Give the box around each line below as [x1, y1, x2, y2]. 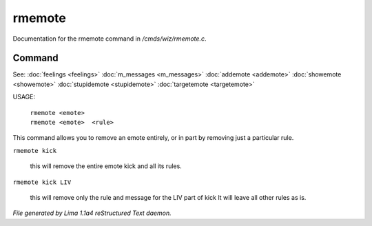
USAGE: [12, 93, 36, 101]
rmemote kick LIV [12, 178, 72, 186]
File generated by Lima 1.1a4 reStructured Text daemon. [12, 209, 172, 217]
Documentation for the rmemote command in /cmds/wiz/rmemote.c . [12, 34, 207, 43]
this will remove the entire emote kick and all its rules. [30, 162, 182, 170]
